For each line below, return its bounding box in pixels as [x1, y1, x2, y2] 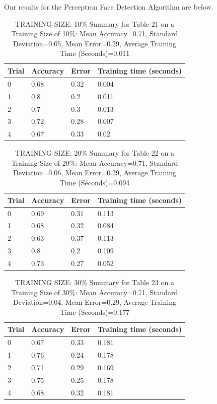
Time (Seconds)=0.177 [59, 306, 130, 317]
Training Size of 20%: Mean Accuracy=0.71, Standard [11, 157, 178, 168]
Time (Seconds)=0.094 [59, 177, 130, 188]
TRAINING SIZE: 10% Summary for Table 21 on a [15, 18, 174, 29]
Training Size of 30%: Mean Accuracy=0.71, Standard [11, 287, 178, 297]
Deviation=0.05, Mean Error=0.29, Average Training [13, 38, 176, 48]
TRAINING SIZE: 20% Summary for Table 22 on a [15, 148, 174, 158]
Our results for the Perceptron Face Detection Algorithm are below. [4, 2, 213, 12]
